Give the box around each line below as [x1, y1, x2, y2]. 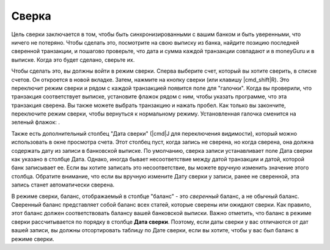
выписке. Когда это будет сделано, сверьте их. [11, 56, 135, 64]
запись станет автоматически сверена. [11, 181, 115, 189]
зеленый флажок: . [11, 119, 61, 126]
